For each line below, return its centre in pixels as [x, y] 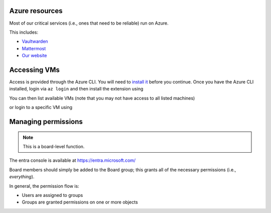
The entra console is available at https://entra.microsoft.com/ [73, 160]
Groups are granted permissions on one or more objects [80, 202]
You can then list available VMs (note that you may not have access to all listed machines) [102, 98]
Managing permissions [46, 121]
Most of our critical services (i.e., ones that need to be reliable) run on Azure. [89, 23]
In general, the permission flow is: [44, 186]
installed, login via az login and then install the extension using [76, 89]
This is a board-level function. [54, 146]
